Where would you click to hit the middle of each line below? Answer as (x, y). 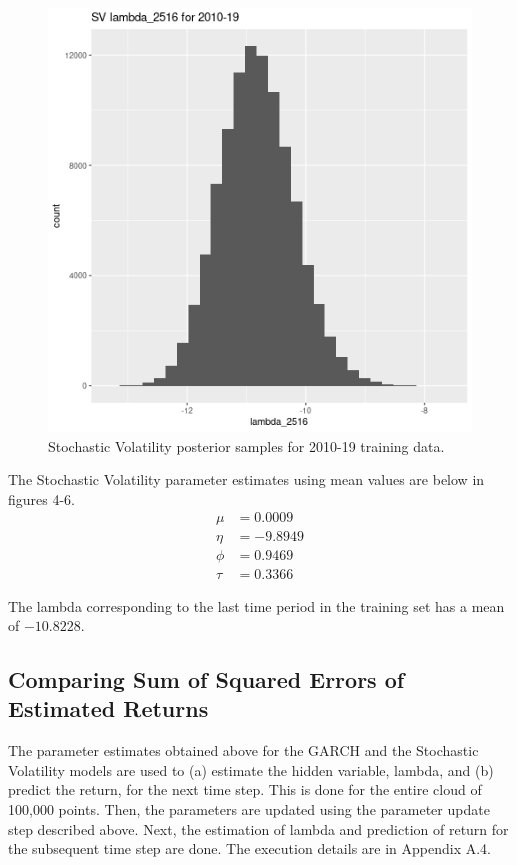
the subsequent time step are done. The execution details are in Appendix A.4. (249, 848)
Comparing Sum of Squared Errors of (206, 679)
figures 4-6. (42, 498)
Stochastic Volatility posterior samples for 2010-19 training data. (246, 445)
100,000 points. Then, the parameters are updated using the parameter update (249, 809)
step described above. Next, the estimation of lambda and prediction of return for (258, 828)
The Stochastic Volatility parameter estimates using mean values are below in (246, 479)
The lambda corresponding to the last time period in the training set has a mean (256, 605)
